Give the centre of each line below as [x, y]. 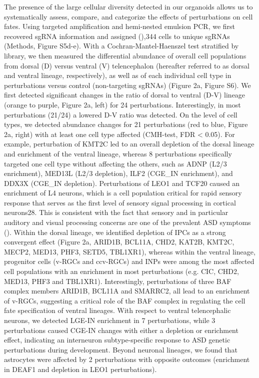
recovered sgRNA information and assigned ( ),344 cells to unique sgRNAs [117, 36]
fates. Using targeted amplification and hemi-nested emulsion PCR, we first [120, 26]
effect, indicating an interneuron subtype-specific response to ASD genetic [117, 340]
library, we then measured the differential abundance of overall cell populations [125, 55]
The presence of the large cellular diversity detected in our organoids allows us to [128, 6]
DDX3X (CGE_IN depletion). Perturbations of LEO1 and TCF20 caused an [122, 183]
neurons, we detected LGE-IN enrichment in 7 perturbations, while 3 [110, 320]
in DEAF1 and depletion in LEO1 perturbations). [80, 369]
